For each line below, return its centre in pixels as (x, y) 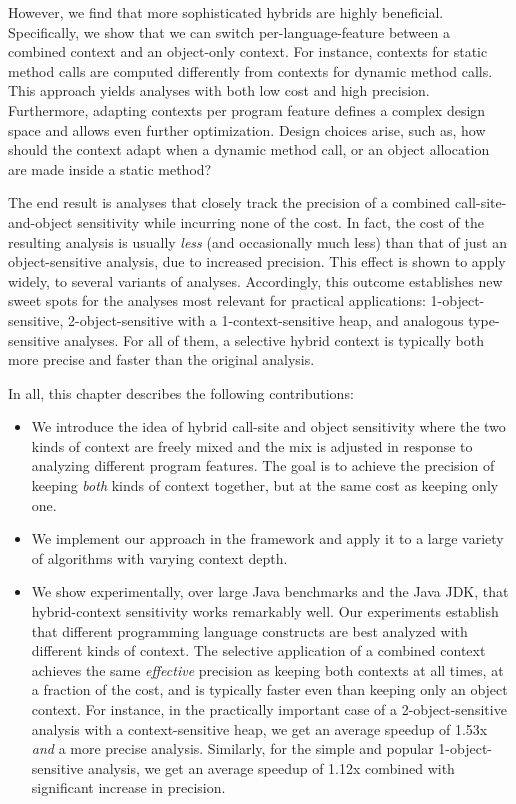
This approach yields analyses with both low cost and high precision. (219, 90)
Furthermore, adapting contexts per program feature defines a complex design (247, 109)
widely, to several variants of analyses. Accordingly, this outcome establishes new (255, 280)
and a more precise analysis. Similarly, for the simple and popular (232, 748)
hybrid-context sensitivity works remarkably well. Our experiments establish (265, 611)
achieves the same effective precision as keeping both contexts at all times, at (267, 669)
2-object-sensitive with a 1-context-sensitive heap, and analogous (266, 319)
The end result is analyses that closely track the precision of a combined (229, 202)
